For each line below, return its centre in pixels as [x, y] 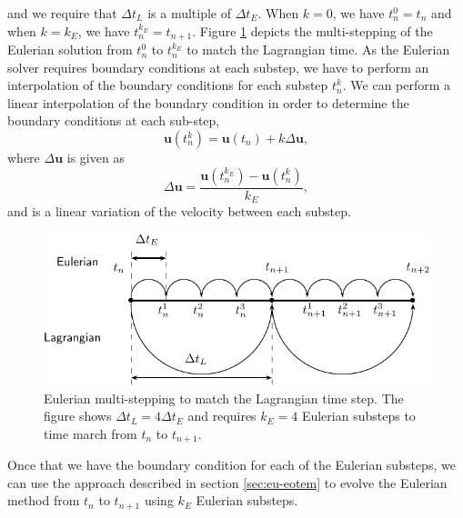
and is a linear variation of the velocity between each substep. [179, 211]
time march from [91, 433]
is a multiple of [190, 13]
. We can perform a [397, 85]
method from [44, 500]
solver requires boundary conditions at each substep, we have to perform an [218, 67]
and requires [222, 416]
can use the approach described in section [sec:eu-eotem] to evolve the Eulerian [227, 482]
